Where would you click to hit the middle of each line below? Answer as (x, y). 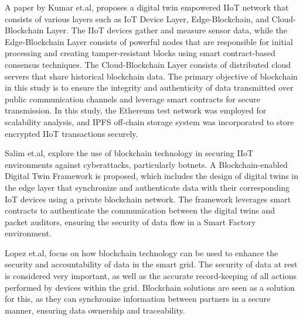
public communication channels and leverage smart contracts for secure (133, 99)
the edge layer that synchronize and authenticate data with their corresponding (147, 187)
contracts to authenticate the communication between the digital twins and (140, 210)
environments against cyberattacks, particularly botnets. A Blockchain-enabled (146, 164)
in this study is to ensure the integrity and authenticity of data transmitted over (149, 87)
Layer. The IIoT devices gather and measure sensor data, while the (166, 30)
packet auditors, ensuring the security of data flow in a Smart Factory (130, 221)
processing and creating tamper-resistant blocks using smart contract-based (140, 53)
